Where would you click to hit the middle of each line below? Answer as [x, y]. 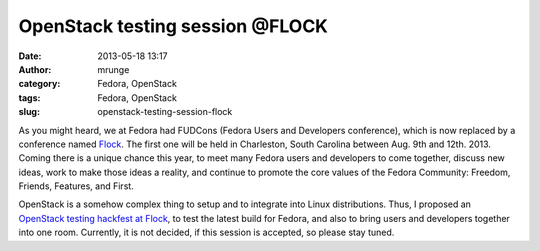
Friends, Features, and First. [76, 186]
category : [39, 84]
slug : [29, 112]
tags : [29, 97]
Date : [30, 56]
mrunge [113, 69]
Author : [35, 69]
